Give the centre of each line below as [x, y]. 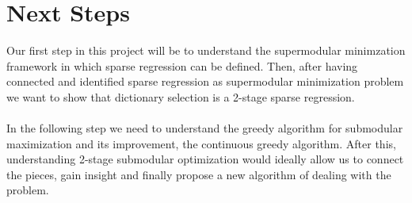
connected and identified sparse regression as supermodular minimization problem [205, 81]
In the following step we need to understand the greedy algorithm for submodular [205, 128]
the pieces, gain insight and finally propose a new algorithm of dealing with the [199, 174]
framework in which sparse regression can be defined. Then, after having [182, 65]
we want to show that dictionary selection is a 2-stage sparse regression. [181, 96]
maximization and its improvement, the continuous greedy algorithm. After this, [201, 143]
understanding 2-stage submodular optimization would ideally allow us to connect [205, 159]
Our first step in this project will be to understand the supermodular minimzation [206, 50]
